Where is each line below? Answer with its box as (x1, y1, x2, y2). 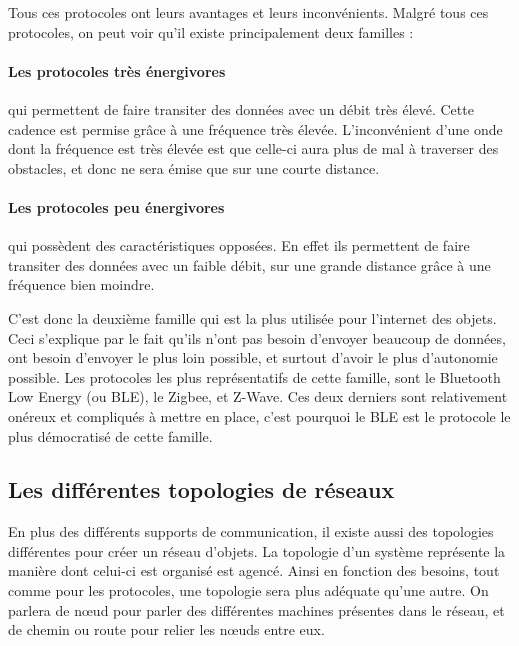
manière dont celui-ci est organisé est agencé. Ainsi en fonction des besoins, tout (8, 560, 500, 581)
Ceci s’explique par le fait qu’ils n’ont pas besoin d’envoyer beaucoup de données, (8, 327, 506, 348)
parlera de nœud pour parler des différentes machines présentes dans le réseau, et (8, 599, 505, 620)
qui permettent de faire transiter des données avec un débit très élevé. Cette (8, 98, 474, 119)
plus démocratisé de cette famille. (8, 425, 213, 446)
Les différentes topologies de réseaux (8, 474, 395, 505)
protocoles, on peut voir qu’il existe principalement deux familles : (8, 21, 414, 42)
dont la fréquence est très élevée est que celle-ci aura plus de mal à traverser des (8, 138, 499, 159)
